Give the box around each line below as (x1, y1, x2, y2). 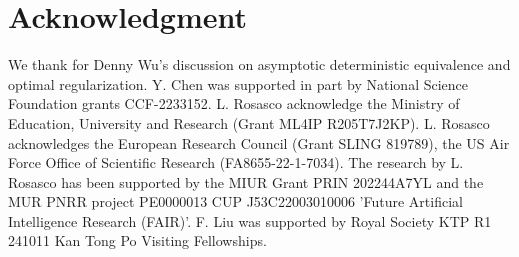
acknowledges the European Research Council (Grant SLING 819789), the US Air (8, 132, 510, 153)
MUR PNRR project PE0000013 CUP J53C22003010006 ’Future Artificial (8, 191, 463, 212)
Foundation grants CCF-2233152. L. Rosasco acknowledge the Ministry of (8, 93, 460, 114)
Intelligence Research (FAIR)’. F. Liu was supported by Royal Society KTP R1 (8, 210, 492, 231)
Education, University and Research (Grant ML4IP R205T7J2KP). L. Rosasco (8, 112, 490, 133)
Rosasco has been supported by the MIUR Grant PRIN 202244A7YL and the (8, 171, 484, 192)
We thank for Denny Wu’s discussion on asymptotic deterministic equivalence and (8, 54, 511, 75)
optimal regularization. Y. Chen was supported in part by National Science (8, 73, 469, 94)
